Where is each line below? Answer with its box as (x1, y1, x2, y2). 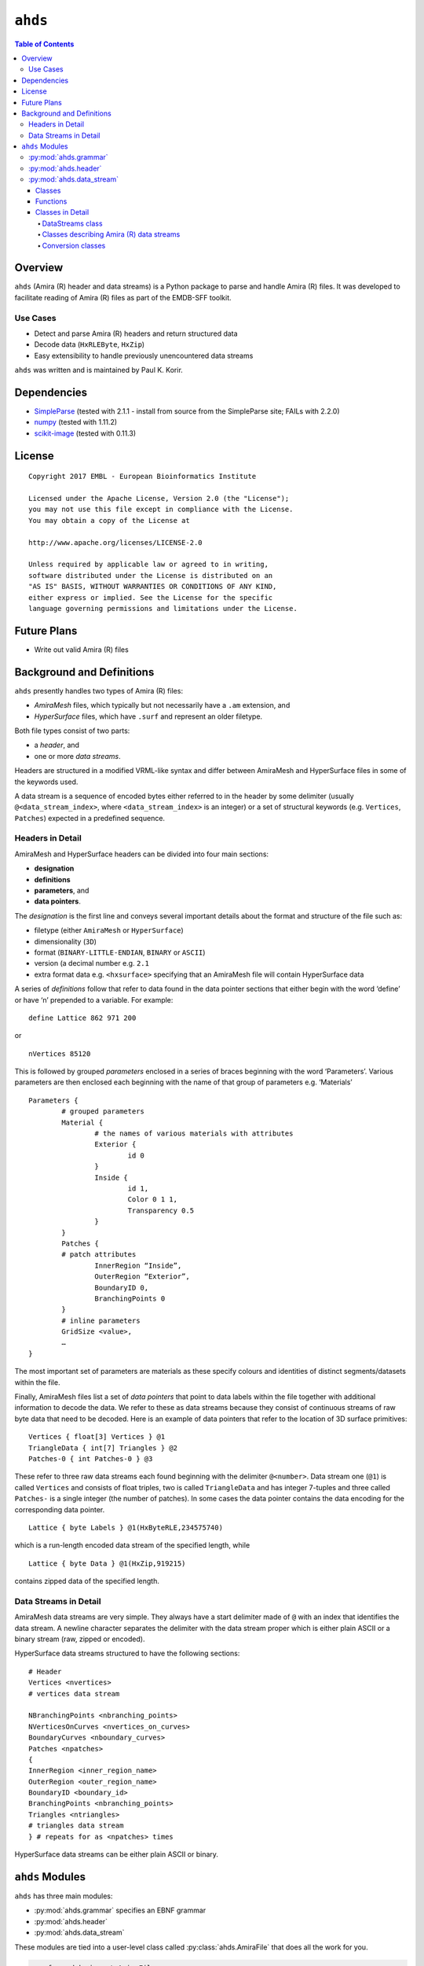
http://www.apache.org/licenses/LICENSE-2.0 (28, 538, 203, 547)
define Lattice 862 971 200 (28, 1013, 137, 1022)
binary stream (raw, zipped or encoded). (14, 1634, 145, 1644)
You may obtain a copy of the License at (28, 516, 190, 525)
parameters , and (34, 885, 90, 895)
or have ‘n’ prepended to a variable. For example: (14, 995, 174, 1004)
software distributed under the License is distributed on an (28, 571, 273, 580)
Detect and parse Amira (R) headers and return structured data (34, 329, 239, 338)
